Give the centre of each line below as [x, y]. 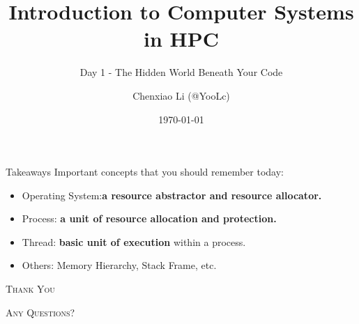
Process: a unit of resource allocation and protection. [149, 218]
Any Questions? [40, 312]
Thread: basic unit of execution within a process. [134, 241]
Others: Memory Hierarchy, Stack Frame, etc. [119, 265]
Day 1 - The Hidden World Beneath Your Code [181, 72]
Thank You [30, 289]
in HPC [181, 39]
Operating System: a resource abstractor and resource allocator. [172, 195]
